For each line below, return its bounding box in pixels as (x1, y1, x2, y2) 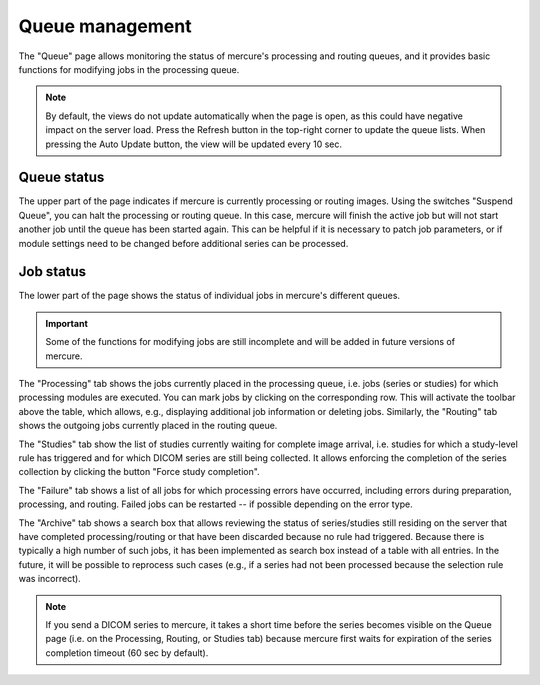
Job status (18, 263, 87, 280)
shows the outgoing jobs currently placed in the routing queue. (18, 420, 278, 432)
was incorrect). (18, 573, 82, 585)
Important (45, 317, 89, 329)
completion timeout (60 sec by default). (45, 646, 209, 659)
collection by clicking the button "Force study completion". (18, 466, 260, 478)
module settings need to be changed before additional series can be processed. (18, 237, 349, 249)
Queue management (18, 15, 192, 37)
